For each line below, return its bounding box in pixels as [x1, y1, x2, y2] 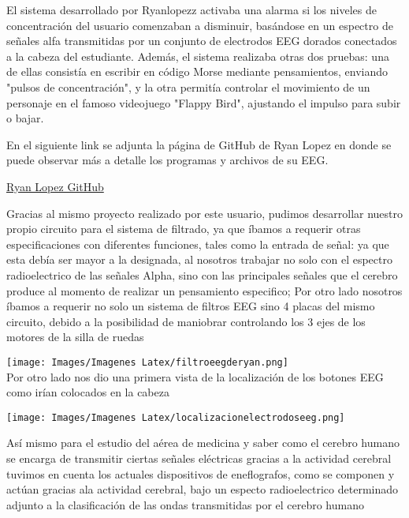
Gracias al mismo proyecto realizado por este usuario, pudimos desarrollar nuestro [6, 205, 403, 221]
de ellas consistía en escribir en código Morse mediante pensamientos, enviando [6, 63, 389, 80]
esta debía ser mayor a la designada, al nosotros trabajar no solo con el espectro [6, 251, 392, 268]
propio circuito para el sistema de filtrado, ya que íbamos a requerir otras [6, 220, 361, 237]
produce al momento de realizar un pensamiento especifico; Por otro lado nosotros [6, 282, 403, 298]
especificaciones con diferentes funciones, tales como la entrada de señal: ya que [6, 235, 389, 252]
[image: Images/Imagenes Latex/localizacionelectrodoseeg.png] [6, 411, 345, 423]
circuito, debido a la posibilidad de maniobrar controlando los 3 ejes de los [6, 313, 366, 329]
